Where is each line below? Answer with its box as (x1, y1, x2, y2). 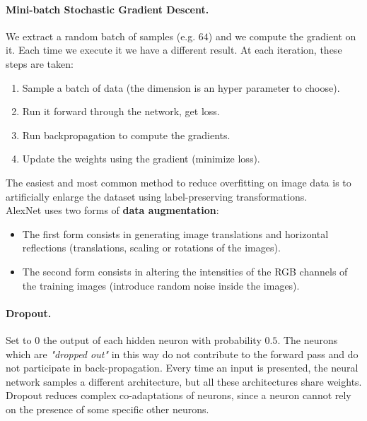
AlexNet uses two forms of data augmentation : (6, 203, 219, 218)
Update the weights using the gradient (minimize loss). (22, 151, 260, 166)
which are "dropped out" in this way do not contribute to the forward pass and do (6, 346, 359, 361)
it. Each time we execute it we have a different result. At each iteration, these (6, 42, 342, 57)
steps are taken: (6, 56, 74, 71)
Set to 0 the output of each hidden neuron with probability (6, 332, 262, 347)
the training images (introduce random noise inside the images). (22, 278, 300, 292)
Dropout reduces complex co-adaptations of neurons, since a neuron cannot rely (6, 388, 351, 403)
